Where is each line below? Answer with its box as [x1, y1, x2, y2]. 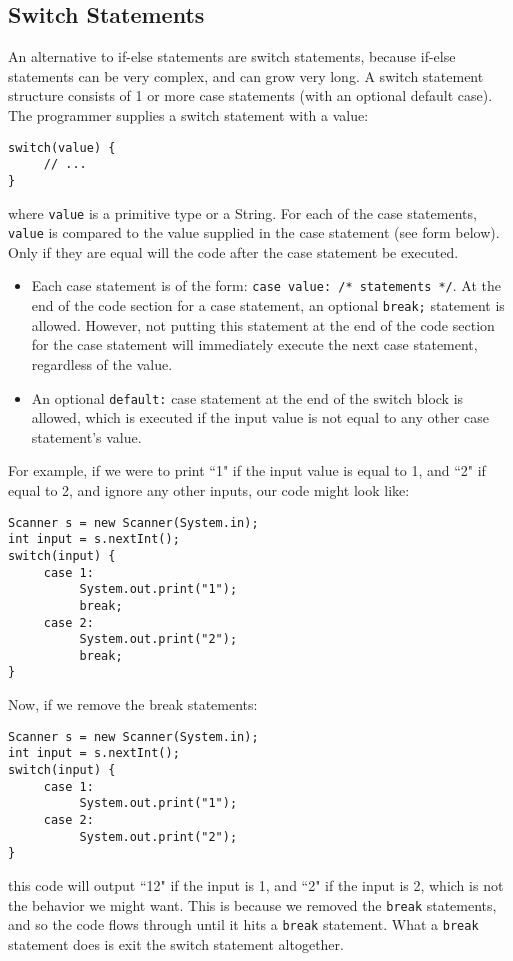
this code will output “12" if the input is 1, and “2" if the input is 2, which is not [8, 874, 504, 895]
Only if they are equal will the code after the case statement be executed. [8, 241, 459, 262]
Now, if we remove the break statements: [8, 694, 258, 715]
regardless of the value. [31, 353, 173, 374]
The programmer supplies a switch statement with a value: [8, 104, 369, 125]
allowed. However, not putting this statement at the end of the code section [31, 314, 495, 335]
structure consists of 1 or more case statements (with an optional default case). [8, 85, 493, 106]
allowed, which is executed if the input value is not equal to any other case [31, 407, 489, 428]
